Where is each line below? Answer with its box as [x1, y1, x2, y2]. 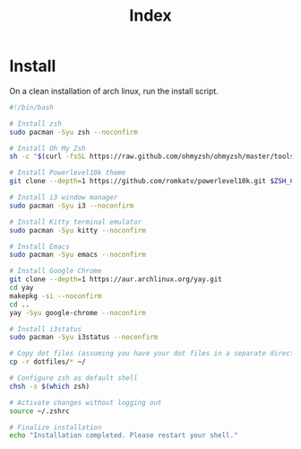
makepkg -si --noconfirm [9, 291, 102, 301]
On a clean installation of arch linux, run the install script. [9, 85, 219, 96]
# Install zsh [9, 119, 63, 128]
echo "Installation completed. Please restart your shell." [9, 431, 239, 440]
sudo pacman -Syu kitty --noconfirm [9, 225, 146, 234]
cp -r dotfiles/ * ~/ [9, 357, 87, 366]
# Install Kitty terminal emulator [9, 217, 142, 226]
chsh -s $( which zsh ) [9, 382, 90, 391]
